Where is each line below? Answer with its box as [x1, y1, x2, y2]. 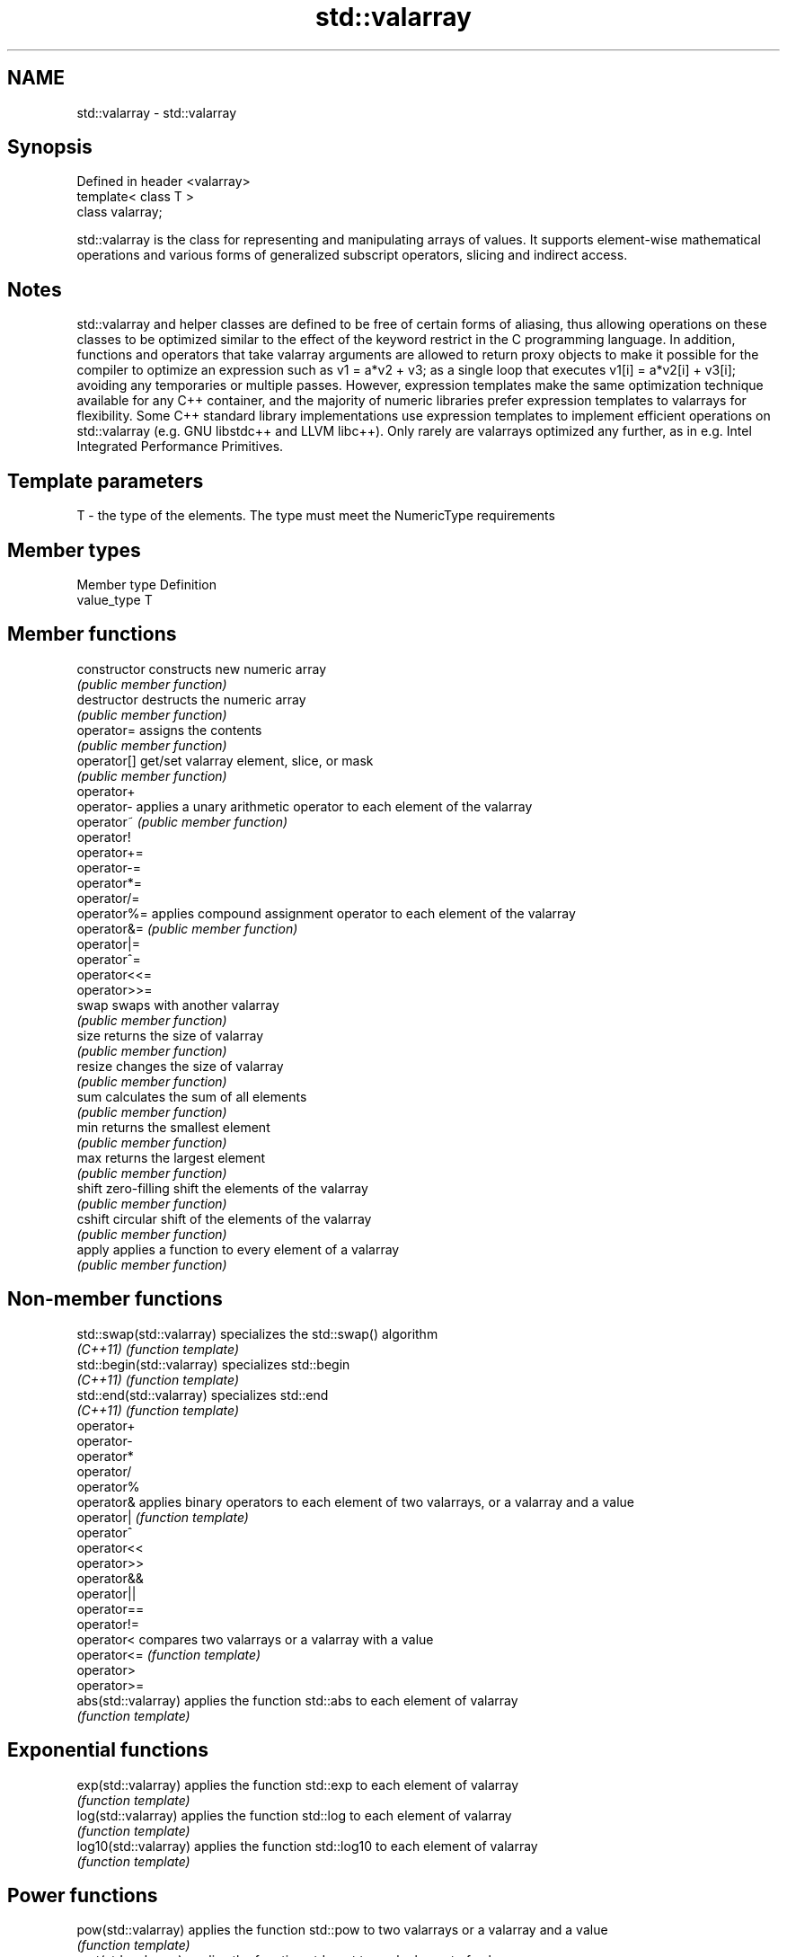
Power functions [7, 1883, 158, 1907]
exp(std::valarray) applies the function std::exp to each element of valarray [76, 1776, 519, 1793]
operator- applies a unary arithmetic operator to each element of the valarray [76, 798, 533, 814]
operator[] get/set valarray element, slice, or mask [76, 752, 374, 768]
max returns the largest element [76, 1149, 266, 1165]
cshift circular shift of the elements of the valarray [76, 1210, 372, 1226]
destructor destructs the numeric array [76, 691, 306, 707]
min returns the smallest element [76, 1119, 270, 1135]
